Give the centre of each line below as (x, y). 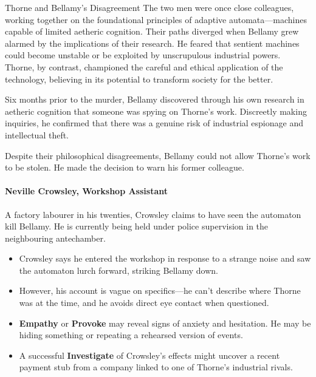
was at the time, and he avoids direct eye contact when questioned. (144, 303)
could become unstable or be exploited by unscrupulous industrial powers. (143, 55)
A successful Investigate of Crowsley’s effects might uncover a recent (149, 355)
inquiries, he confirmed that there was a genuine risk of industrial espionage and (154, 123)
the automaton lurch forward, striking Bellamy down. (118, 270)
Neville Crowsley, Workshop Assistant (86, 191)
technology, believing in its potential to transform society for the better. (139, 79)
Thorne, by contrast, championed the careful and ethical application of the (144, 66)
